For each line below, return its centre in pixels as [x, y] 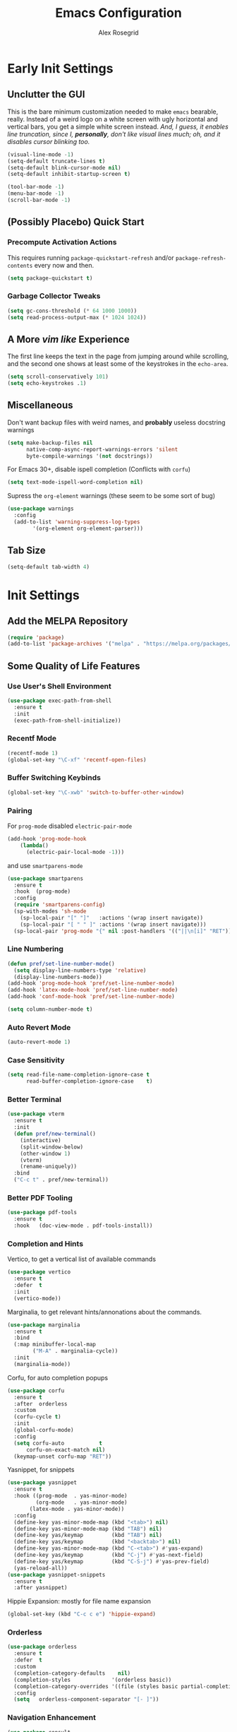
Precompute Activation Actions [62, 242]
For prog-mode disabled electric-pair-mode [70, 826]
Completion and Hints [45, 1243]
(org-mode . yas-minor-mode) [82, 1502]
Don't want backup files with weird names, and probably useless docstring [116, 422]
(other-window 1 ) [45, 1153]
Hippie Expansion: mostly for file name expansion [79, 1601]
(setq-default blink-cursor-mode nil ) [64, 167]
